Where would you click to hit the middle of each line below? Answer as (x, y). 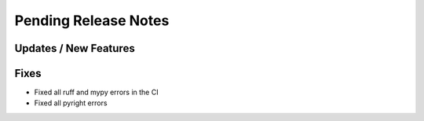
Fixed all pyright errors (71, 103)
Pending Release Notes (92, 20)
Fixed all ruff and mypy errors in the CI (96, 92)
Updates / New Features (75, 48)
